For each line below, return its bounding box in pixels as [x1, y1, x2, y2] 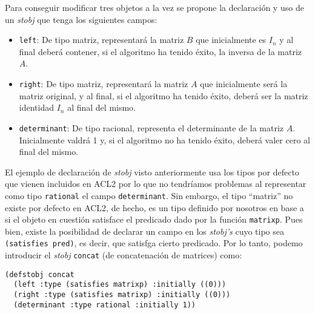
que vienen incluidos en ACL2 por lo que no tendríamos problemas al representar [5, 177, 307, 190]
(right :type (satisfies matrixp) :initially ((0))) [13, 290, 231, 299]
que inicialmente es [196, 33, 267, 46]
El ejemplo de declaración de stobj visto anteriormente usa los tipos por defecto [5, 165, 299, 178]
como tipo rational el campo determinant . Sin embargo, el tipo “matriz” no [5, 189, 293, 201]
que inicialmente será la [200, 77, 288, 90]
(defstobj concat [5, 270, 75, 279]
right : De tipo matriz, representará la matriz [19, 77, 188, 90]
